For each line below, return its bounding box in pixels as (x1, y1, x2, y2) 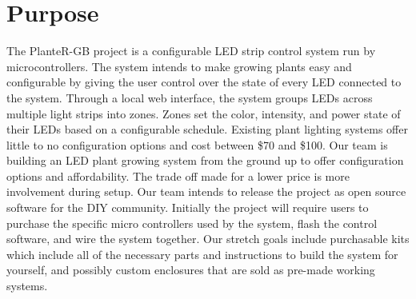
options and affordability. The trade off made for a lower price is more (6, 167, 350, 184)
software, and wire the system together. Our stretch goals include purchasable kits (6, 230, 410, 247)
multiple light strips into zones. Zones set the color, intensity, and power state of (6, 105, 401, 122)
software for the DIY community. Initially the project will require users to (6, 199, 369, 216)
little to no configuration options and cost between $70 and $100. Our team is (6, 136, 388, 153)
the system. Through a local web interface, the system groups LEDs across (6, 89, 373, 106)
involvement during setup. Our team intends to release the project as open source (6, 183, 406, 200)
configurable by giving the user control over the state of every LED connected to (6, 74, 402, 90)
